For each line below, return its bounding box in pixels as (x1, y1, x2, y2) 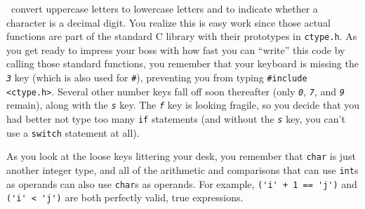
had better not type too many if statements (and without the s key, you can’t (6, 112, 345, 126)
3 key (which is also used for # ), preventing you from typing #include (6, 70, 307, 85)
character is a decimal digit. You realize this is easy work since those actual (6, 15, 331, 29)
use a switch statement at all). (6, 125, 140, 140)
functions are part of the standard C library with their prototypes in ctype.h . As (6, 29, 357, 43)
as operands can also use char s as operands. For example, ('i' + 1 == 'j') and (6, 176, 357, 191)
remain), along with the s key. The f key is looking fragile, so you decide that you (6, 97, 360, 112)
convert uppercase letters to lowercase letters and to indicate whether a (11, 1, 318, 15)
